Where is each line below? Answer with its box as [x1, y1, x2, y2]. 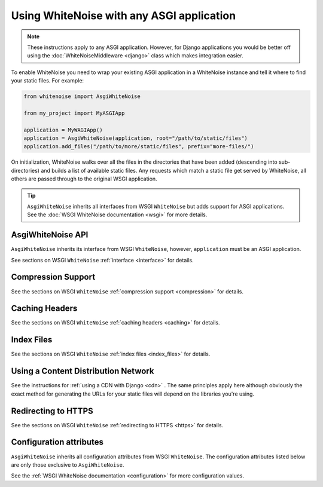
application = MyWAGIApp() [23, 126, 103, 133]
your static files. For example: [11, 77, 84, 84]
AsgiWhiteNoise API [11, 230, 89, 240]
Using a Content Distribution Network [11, 366, 154, 376]
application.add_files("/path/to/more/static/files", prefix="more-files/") [23, 143, 254, 150]
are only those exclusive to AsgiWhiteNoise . [11, 461, 124, 468]
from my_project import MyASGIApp [23, 109, 125, 117]
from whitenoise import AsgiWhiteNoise [23, 93, 141, 100]
